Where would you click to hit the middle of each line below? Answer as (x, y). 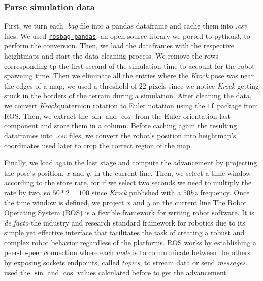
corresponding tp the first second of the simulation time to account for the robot (129, 65)
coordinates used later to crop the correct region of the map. (98, 145)
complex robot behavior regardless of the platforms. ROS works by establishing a (130, 242)
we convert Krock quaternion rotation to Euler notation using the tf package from (131, 106)
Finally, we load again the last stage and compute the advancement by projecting (131, 163)
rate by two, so (27, 192)
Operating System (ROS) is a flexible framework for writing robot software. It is (129, 213)
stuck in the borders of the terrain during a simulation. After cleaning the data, (128, 95)
